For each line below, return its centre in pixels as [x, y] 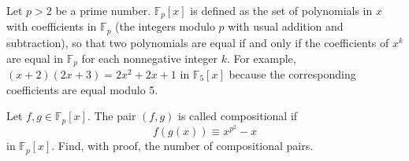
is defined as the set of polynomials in [281, 10]
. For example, [261, 58]
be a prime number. [103, 10]
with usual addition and [286, 26]
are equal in [35, 58]
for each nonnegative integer [149, 58]
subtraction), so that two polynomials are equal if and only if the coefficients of [198, 42]
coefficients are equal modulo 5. [82, 89]
